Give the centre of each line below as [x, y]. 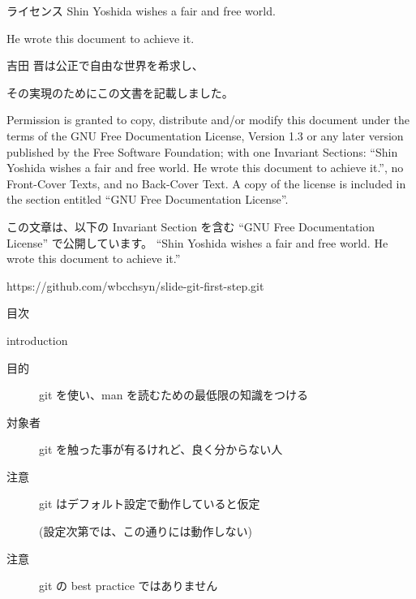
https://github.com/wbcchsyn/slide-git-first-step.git [135, 285]
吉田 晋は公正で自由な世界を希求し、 [105, 65]
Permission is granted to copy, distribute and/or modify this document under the [208, 120]
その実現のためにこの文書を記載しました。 [120, 92]
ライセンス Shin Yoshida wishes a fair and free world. [141, 11]
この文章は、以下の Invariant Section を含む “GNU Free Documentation [191, 226]
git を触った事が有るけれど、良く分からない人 [161, 449]
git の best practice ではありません [129, 586]
